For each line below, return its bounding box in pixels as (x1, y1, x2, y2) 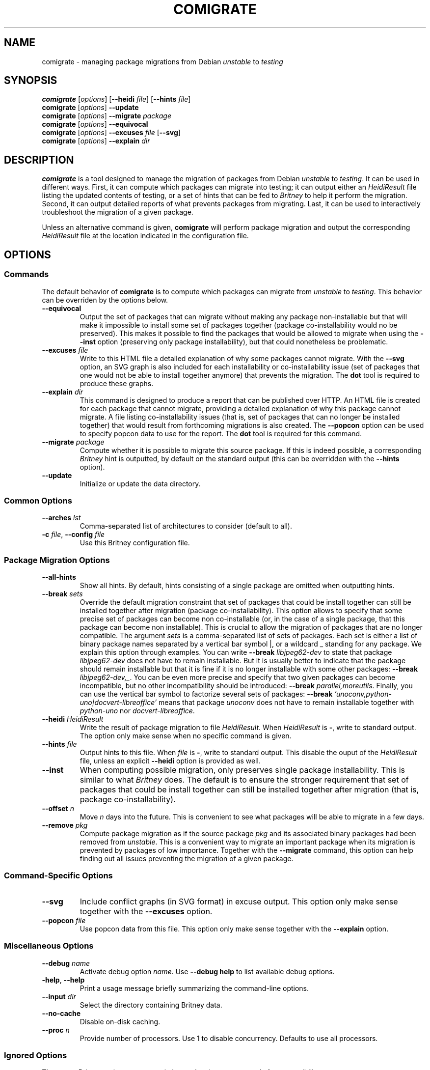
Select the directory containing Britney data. (80, 1000, 222, 1009)
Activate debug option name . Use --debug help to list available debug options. (80, 967, 335, 976)
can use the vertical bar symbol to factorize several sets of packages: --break (80, 690, 333, 698)
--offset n (42, 804, 74, 813)
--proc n (42, 1025, 70, 1034)
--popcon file (42, 916, 86, 925)
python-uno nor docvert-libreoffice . (80, 706, 195, 715)
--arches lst (42, 513, 81, 522)
